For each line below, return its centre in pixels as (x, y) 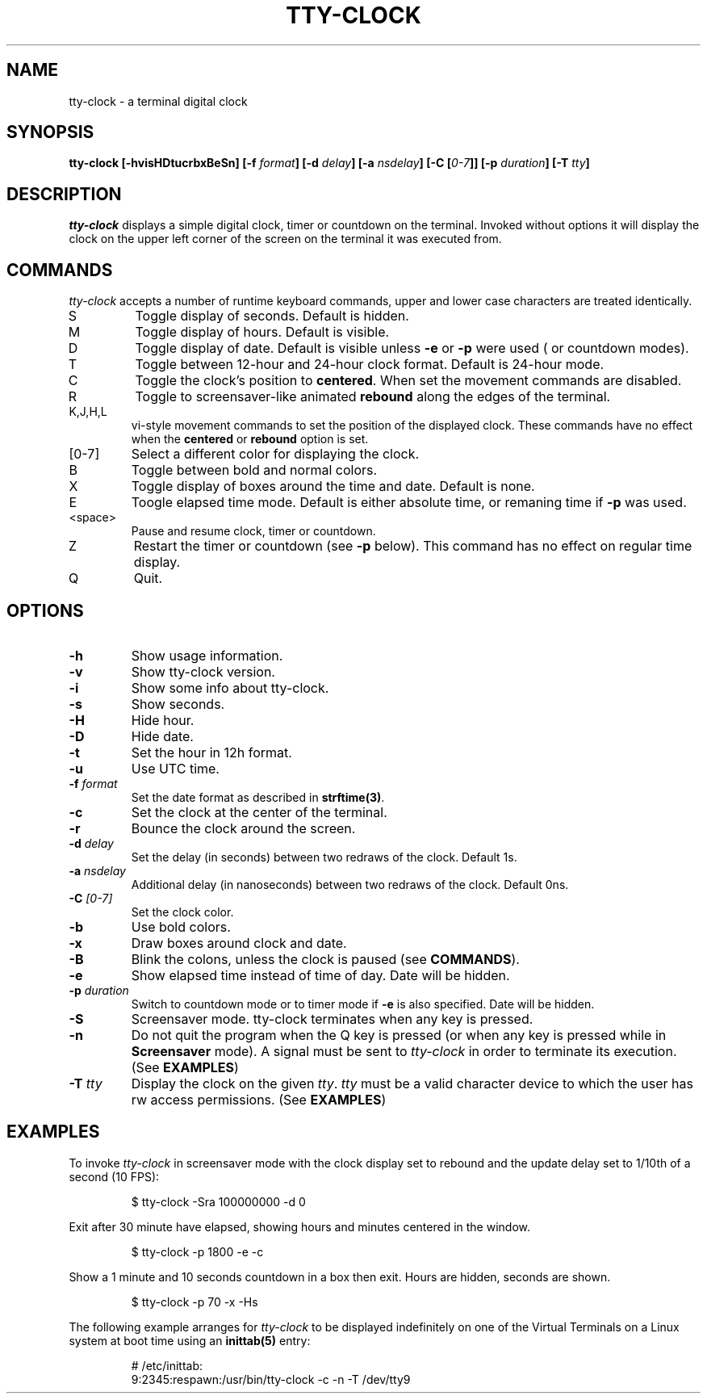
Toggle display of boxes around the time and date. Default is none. (333, 486)
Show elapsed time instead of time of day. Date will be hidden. (320, 975)
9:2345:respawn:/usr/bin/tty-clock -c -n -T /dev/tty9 (271, 1379)
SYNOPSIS (50, 132)
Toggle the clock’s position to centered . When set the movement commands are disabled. (408, 381)
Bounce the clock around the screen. (243, 828)
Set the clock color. (182, 912)
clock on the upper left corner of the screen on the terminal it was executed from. (285, 239)
